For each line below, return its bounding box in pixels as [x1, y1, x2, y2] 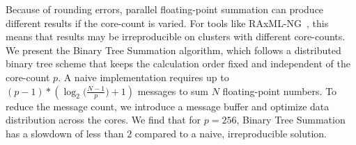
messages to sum [137, 83, 209, 98]
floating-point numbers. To [222, 83, 337, 98]
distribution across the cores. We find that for [6, 112, 201, 127]
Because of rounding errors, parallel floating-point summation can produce [6, 2, 324, 16]
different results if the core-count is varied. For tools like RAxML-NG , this [6, 15, 329, 30]
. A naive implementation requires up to [58, 69, 229, 84]
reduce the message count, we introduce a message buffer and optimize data [6, 99, 330, 113]
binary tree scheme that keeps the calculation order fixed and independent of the [6, 56, 350, 71]
